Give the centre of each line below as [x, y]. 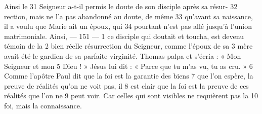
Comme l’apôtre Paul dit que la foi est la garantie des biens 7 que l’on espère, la [129, 76]
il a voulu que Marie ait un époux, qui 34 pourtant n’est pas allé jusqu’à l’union [128, 26]
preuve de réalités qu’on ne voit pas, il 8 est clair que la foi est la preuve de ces [126, 85]
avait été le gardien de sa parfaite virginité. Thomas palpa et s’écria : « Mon [123, 55]
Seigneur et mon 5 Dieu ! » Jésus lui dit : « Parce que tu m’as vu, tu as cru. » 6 [128, 66]
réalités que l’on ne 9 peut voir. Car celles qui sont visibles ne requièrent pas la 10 [131, 96]
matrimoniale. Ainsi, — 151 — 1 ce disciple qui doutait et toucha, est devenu [124, 36]
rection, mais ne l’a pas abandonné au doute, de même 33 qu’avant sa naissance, [128, 16]
